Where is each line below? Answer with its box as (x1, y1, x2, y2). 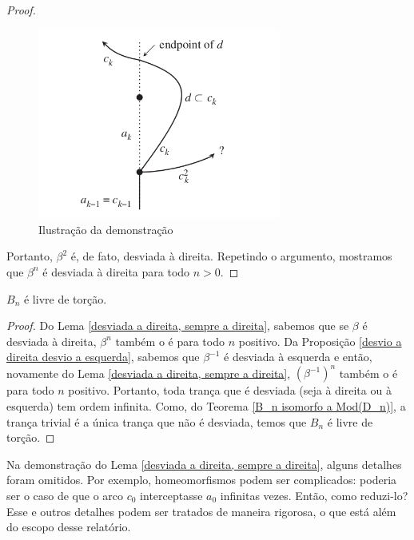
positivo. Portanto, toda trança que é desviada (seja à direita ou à (68, 382, 392, 399)
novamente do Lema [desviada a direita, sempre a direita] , (6, 364, 291, 381)
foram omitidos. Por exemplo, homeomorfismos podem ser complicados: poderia (6, 471, 397, 488)
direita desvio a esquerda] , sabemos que (6, 348, 200, 365)
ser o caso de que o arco (6, 487, 124, 503)
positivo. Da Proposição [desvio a (238, 332, 402, 349)
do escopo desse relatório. (6, 518, 131, 535)
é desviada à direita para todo (42, 263, 190, 280)
